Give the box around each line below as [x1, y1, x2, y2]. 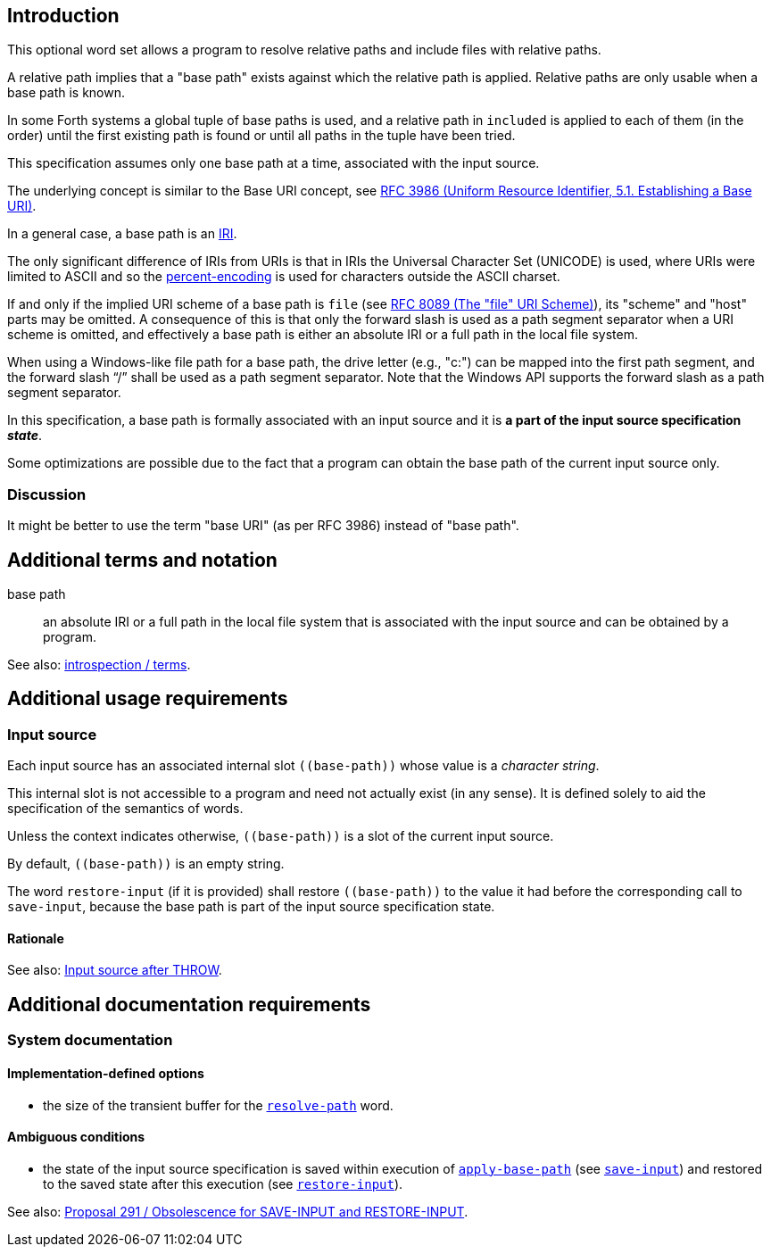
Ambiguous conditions [7, 1129, 145, 1145]
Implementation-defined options [7, 1065, 204, 1081]
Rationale [7, 930, 64, 946]
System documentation [7, 1031, 173, 1050]
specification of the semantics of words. [7, 801, 244, 817]
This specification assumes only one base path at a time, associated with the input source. [7, 155, 540, 171]
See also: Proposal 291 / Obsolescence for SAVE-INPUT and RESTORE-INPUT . [7, 1203, 468, 1219]
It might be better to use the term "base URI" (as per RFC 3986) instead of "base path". [7, 518, 519, 534]
